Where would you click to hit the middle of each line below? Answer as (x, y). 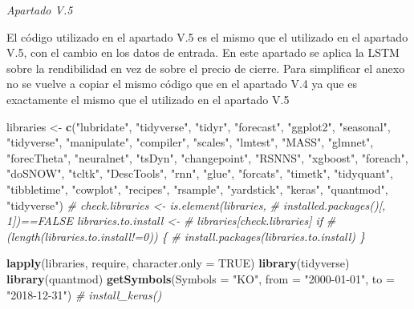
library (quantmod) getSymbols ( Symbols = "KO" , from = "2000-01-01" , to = (201, 278)
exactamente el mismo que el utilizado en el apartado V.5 (148, 99)
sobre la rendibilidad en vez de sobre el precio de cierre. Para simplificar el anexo (206, 68)
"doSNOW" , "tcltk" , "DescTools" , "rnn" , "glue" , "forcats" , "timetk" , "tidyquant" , (200, 173)
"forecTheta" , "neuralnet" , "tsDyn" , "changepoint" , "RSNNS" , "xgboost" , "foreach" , (207, 157)
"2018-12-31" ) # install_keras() (84, 294)
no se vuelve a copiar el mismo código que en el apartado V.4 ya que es (182, 84)
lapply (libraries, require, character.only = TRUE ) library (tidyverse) (178, 263)
